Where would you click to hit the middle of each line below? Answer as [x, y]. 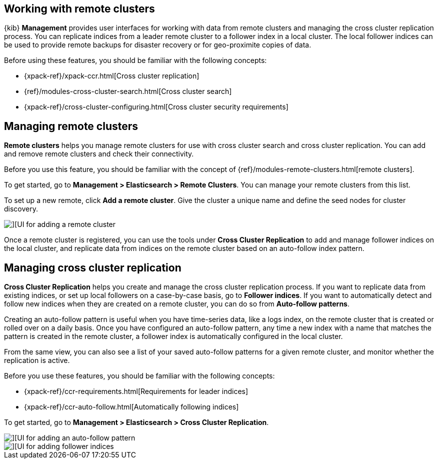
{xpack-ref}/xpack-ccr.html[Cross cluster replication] [112, 76]
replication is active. [37, 360]
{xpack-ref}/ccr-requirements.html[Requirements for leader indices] [136, 391]
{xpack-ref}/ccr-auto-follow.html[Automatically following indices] [131, 407]
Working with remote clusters [79, 9]
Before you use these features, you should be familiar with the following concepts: [139, 376]
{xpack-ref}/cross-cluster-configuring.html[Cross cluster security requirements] [156, 107]
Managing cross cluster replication [93, 267]
